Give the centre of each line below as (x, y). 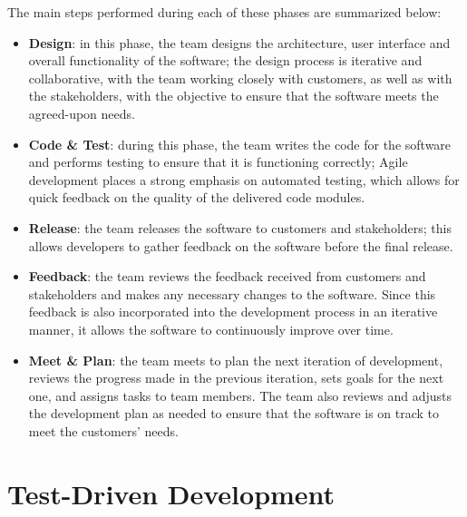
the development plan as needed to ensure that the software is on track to (234, 413)
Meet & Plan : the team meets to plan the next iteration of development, (236, 360)
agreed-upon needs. (82, 113)
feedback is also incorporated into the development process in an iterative (233, 312)
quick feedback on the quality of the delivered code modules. (197, 197)
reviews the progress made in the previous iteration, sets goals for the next (236, 378)
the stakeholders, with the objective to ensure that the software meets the (233, 96)
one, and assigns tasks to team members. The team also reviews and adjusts (240, 395)
